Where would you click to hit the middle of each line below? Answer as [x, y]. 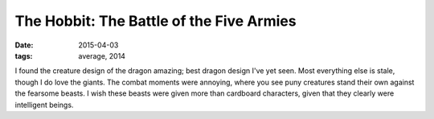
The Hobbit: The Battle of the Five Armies [156, 21]
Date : [24, 45]
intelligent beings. [44, 105]
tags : [24, 55]
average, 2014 [102, 55]
